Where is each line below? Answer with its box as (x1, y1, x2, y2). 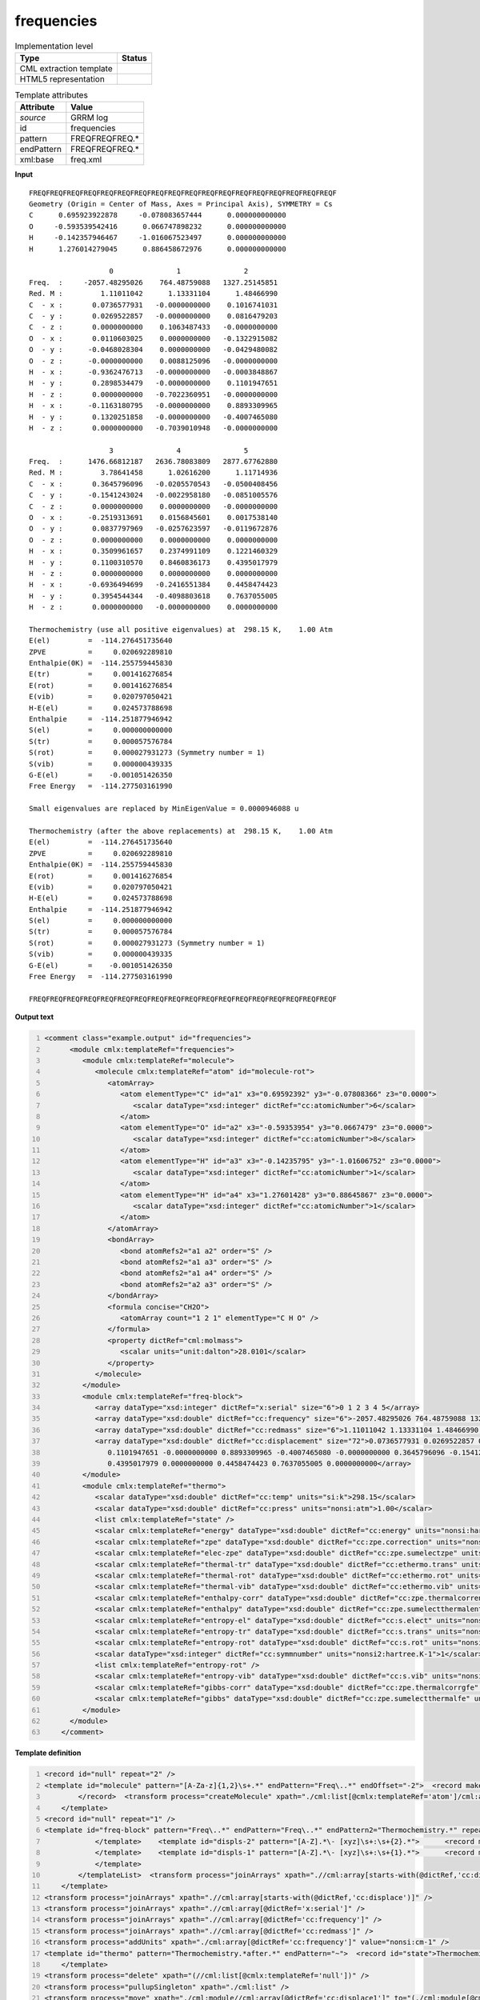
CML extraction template (19, 62, 113, 74)
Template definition (14, 1748, 82, 1758)
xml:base (19, 154, 54, 166)
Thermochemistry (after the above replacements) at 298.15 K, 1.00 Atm (29, 826, 333, 835)
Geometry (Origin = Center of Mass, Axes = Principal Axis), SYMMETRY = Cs (29, 200, 333, 209)
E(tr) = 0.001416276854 (29, 670, 173, 679)
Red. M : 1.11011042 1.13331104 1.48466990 (29, 289, 278, 298)
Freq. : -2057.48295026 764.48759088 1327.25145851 (29, 278, 278, 287)
